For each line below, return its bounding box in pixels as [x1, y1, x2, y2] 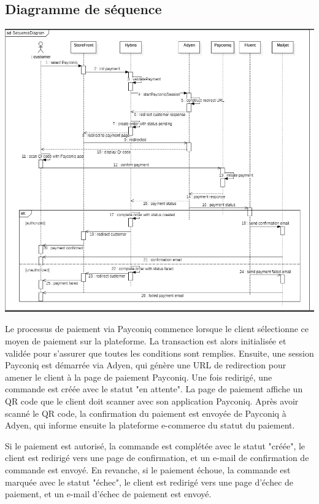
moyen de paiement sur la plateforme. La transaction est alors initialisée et [5, 334, 286, 347]
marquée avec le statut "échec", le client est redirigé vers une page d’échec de [5, 475, 294, 488]
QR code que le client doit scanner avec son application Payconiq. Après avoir [5, 394, 299, 407]
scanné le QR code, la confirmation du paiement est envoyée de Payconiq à [5, 406, 286, 419]
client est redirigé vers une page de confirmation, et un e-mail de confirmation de [5, 451, 309, 464]
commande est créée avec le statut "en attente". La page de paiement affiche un [5, 382, 303, 395]
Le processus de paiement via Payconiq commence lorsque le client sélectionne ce [5, 322, 309, 335]
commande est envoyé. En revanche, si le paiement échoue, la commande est [5, 463, 291, 476]
